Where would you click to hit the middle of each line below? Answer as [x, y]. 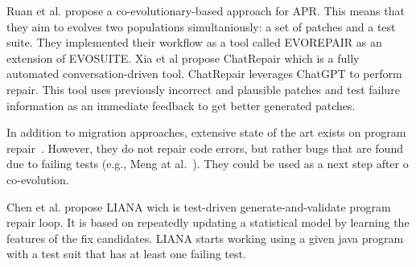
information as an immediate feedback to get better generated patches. [181, 105]
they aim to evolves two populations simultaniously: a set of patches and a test [201, 26]
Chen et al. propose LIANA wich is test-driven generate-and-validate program [199, 206]
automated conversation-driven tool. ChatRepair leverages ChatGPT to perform [204, 74]
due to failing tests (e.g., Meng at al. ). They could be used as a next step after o [208, 164]
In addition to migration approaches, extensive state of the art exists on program [206, 132]
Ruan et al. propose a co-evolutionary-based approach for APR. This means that [206, 10]
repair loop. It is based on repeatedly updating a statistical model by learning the [208, 222]
